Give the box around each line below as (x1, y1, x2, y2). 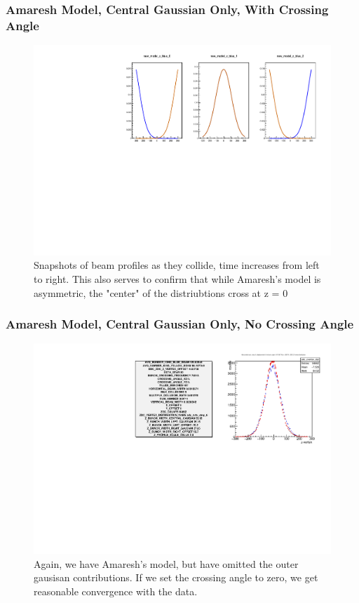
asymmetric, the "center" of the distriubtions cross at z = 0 (34, 285, 288, 300)
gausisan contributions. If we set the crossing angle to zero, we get (34, 570, 318, 585)
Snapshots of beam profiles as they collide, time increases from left (34, 258, 320, 272)
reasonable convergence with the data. (34, 583, 198, 598)
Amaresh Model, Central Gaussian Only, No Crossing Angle (6, 315, 354, 333)
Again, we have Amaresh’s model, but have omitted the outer (34, 556, 299, 571)
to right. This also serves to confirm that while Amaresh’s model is (34, 271, 321, 286)
